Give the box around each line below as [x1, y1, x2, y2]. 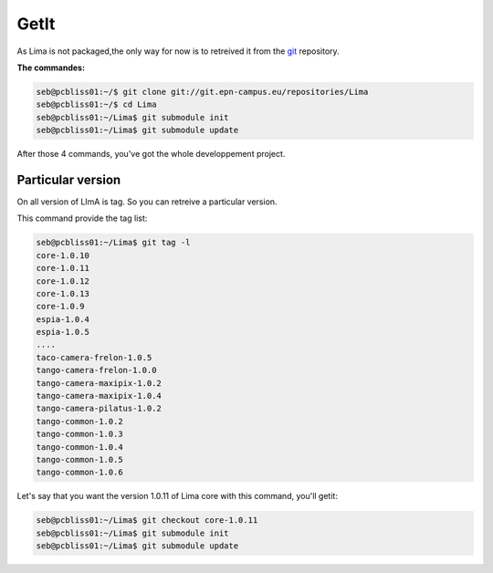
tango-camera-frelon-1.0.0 [36, 365, 157, 376]
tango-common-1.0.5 [36, 454, 123, 464]
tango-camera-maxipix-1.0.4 [36, 391, 162, 401]
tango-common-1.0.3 [36, 429, 123, 440]
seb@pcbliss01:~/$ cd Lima [36, 99, 157, 109]
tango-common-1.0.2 [36, 416, 123, 426]
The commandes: [16, 62, 86, 73]
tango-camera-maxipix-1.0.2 [36, 378, 162, 388]
